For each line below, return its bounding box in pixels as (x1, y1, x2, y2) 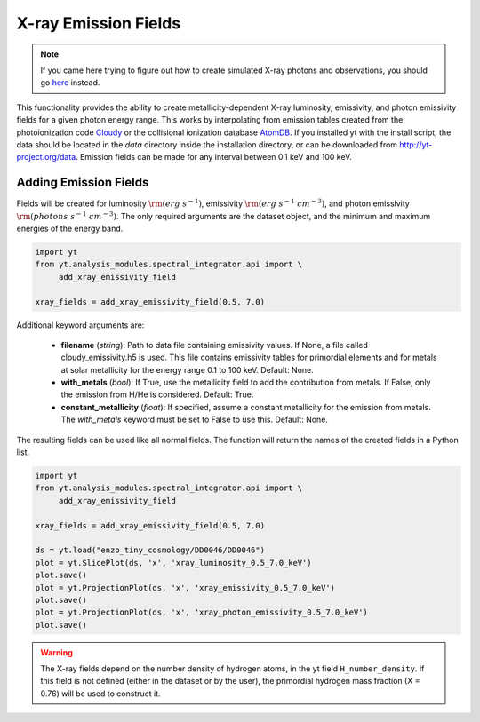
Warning (40, 647, 73, 657)
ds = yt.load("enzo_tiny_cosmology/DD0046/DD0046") (35, 545, 266, 555)
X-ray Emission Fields (16, 13, 181, 33)
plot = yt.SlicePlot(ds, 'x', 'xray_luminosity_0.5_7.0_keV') (35, 558, 312, 567)
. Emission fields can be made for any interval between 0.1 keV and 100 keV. (76, 152, 353, 163)
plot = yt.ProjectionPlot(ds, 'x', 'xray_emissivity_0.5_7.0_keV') (35, 583, 336, 592)
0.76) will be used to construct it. (40, 688, 161, 699)
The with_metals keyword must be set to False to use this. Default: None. (60, 414, 329, 425)
